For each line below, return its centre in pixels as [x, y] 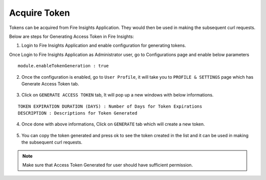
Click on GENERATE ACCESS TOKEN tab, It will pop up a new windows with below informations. [117, 95]
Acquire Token [39, 13]
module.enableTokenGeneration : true [64, 66]
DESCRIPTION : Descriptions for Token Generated [78, 113]
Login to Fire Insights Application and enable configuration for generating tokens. [104, 45]
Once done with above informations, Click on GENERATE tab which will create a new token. [113, 124]
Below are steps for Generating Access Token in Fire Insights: [72, 36]
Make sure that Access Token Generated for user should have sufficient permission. [108, 165]
